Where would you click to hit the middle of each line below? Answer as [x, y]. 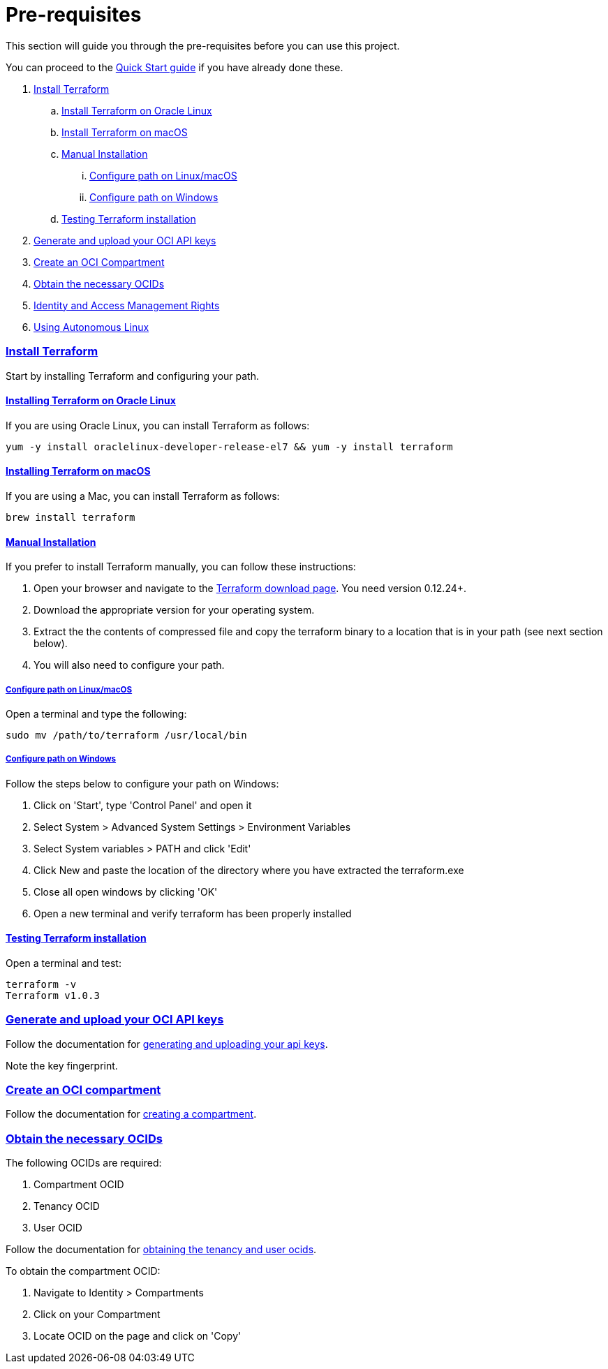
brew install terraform [71, 517]
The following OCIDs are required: [84, 1163]
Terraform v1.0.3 [53, 995]
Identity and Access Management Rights [127, 305]
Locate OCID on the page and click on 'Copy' [138, 1336]
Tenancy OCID [67, 1206]
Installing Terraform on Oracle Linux [91, 401]
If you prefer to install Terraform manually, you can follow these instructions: [181, 567]
